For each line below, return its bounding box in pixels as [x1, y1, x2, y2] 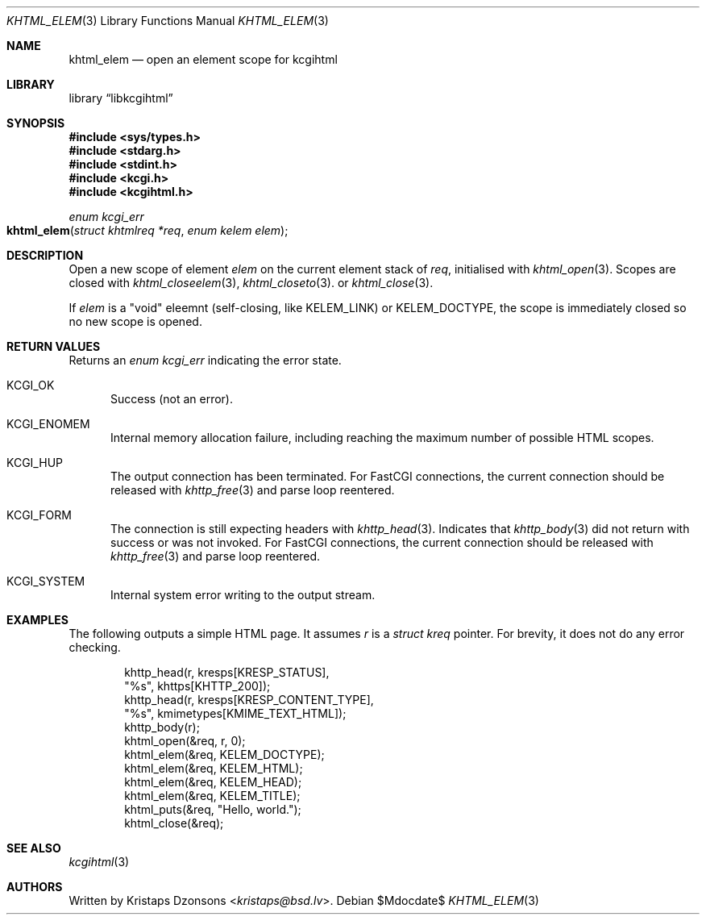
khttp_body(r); [124, 720, 200, 734]
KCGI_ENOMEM [6, 417, 90, 431]
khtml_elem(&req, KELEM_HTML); [124, 761, 303, 775]
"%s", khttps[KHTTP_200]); [124, 679, 271, 693]
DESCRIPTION [6, 248, 84, 262]
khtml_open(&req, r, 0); [124, 734, 246, 748]
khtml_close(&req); [124, 816, 224, 830]
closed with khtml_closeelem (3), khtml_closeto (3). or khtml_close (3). [69, 276, 434, 290]
